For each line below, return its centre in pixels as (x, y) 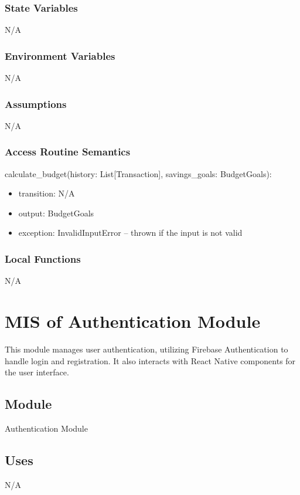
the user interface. (37, 372)
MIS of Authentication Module (133, 321)
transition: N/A (47, 193)
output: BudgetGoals (56, 213)
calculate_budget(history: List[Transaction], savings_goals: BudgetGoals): (138, 173)
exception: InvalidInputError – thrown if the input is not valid (130, 233)
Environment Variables (60, 55)
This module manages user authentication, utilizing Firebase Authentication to (146, 349)
